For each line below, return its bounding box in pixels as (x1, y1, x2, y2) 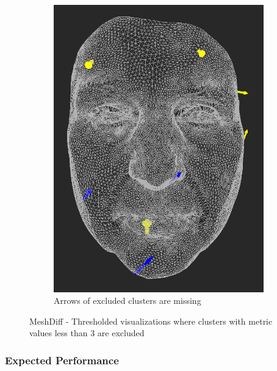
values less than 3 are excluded (29, 326, 145, 339)
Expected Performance (5, 352, 119, 367)
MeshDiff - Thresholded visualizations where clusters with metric (29, 314, 273, 327)
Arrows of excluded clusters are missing (54, 294, 201, 307)
